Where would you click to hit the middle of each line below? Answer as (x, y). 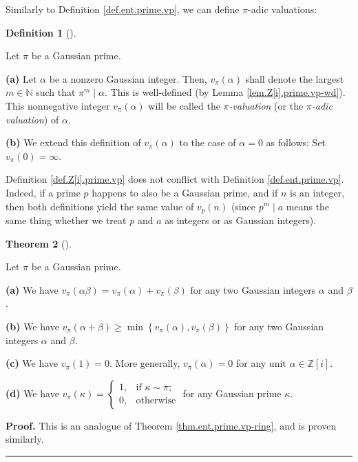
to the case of (208, 142)
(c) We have (32, 363)
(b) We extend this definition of (73, 142)
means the (308, 206)
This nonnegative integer (58, 105)
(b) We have (32, 326)
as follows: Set (296, 142)
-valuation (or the (266, 105)
